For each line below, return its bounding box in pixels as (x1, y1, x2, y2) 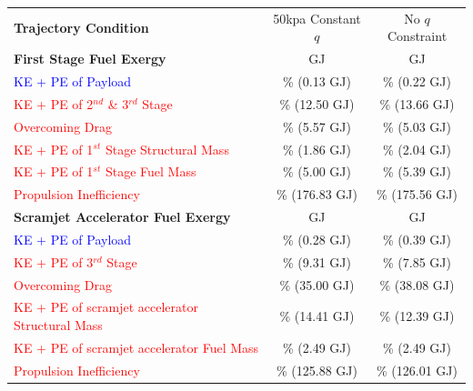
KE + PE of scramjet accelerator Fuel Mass (14, 337, 259, 356)
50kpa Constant (273, 8, 361, 27)
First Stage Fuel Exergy (14, 49, 166, 68)
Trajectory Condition (14, 17, 149, 36)
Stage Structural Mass (105, 139, 229, 158)
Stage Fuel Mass (105, 162, 196, 181)
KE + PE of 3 (14, 252, 94, 271)
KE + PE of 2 (14, 94, 94, 113)
